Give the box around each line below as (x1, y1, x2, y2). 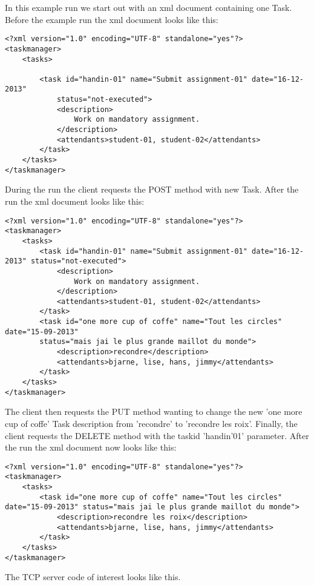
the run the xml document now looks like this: (5, 441, 177, 454)
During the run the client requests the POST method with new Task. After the (5, 183, 299, 196)
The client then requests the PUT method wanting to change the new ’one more (5, 405, 303, 418)
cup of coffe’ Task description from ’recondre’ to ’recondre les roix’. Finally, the (5, 417, 298, 429)
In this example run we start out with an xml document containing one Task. (5, 1, 292, 13)
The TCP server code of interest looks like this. (5, 570, 181, 583)
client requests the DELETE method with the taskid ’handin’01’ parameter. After (5, 429, 309, 441)
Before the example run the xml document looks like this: (5, 13, 218, 25)
